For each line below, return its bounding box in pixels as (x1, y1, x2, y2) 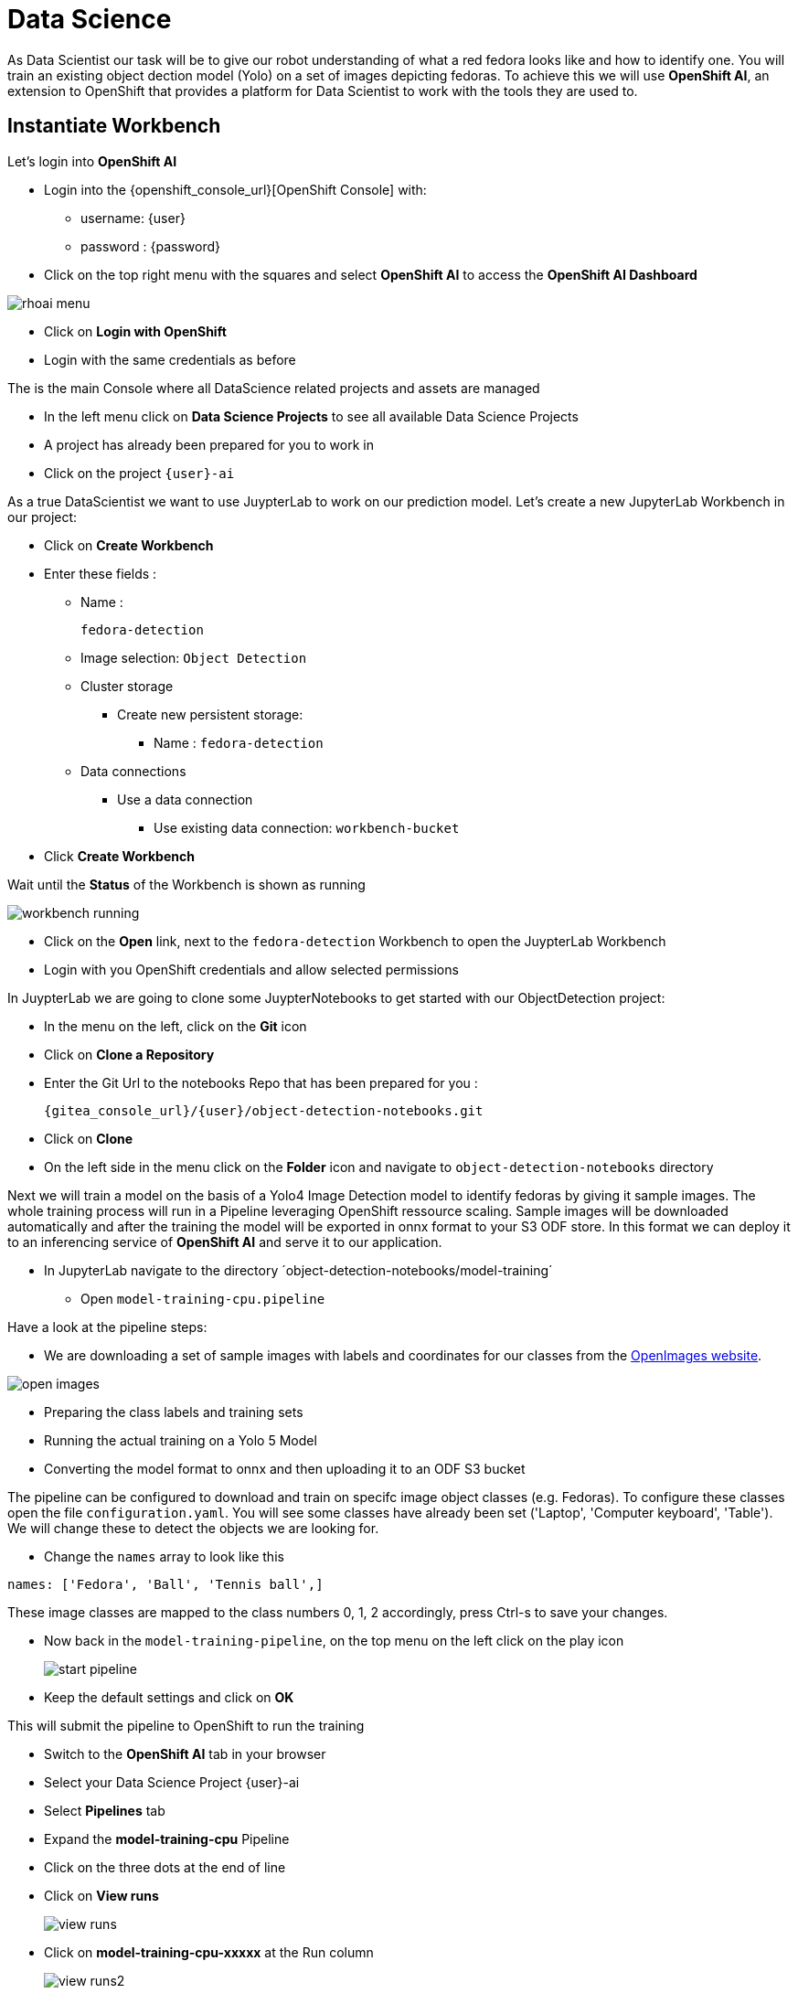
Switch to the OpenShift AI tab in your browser (44, 1745, 326, 1762)
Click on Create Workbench (44, 537, 214, 553)
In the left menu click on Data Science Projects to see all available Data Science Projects (44, 408, 579, 424)
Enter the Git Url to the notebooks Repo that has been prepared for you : (44, 1074, 478, 1091)
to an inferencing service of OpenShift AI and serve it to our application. (7, 1233, 442, 1250)
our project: (7, 508, 78, 525)
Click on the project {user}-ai (44, 464, 235, 481)
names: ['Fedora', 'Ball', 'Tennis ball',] (7, 1576, 324, 1592)
